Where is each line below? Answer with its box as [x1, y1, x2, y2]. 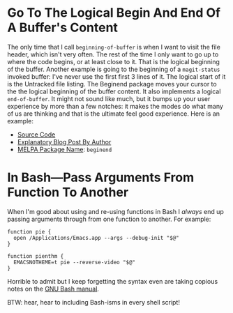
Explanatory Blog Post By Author [17, 137, 112, 146]
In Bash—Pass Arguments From [7, 169, 194, 185]
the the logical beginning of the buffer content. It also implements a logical [7, 87, 221, 96]
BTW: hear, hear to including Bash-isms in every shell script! [7, 298, 180, 306]
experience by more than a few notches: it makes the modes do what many [7, 102, 223, 110]
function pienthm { [7, 252, 64, 259]
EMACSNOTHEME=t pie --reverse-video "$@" [13, 259, 136, 266]
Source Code [17, 130, 56, 139]
